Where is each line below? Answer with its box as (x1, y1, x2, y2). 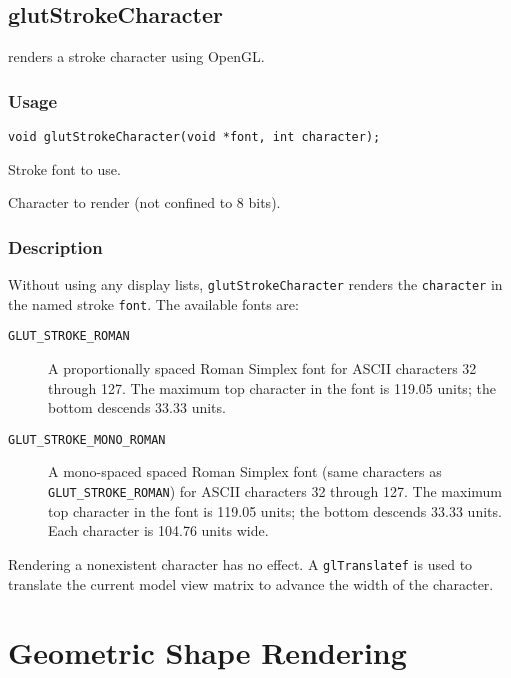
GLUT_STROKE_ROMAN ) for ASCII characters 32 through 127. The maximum (48, 481, 503, 502)
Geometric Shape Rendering (8, 632, 407, 673)
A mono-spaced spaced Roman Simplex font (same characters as (48, 461, 442, 482)
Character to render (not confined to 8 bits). (8, 192, 281, 213)
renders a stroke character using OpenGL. (8, 46, 265, 67)
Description (8, 234, 103, 259)
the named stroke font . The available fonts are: (8, 293, 299, 314)
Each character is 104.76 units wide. (48, 520, 269, 541)
